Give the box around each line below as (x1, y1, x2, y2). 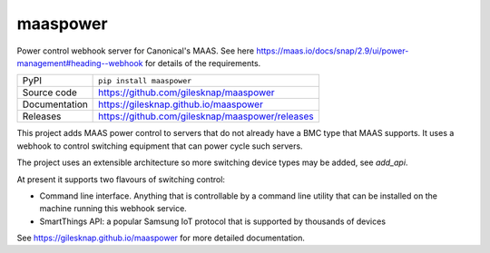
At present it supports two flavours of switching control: (16, 173, 226, 185)
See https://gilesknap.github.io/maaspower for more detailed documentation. (16, 232, 306, 244)
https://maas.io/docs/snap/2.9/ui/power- (255, 45, 409, 56)
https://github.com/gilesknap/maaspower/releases (98, 110, 314, 122)
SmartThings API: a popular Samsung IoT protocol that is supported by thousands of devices (39, 216, 386, 227)
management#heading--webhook (16, 57, 143, 68)
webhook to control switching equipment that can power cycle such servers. (16, 141, 303, 151)
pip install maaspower (98, 75, 192, 85)
